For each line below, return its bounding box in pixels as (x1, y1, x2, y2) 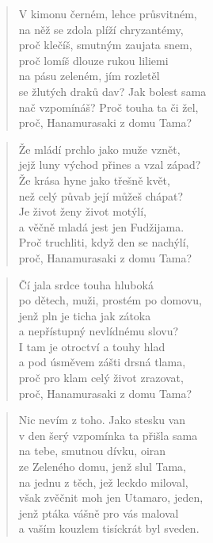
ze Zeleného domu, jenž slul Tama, (18, 458, 187, 475)
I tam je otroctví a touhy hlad (18, 338, 165, 354)
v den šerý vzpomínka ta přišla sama (18, 426, 198, 443)
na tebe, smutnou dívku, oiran (18, 442, 166, 459)
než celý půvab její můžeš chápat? (18, 187, 184, 204)
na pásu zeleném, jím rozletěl (18, 67, 160, 84)
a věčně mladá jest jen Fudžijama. (18, 218, 184, 235)
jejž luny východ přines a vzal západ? (18, 156, 201, 173)
